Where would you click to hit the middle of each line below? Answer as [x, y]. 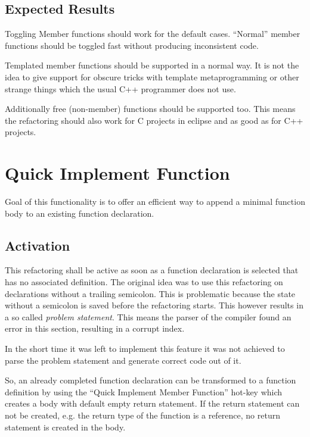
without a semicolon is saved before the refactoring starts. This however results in [154, 305]
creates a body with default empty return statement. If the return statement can [152, 403]
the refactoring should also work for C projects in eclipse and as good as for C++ [154, 120]
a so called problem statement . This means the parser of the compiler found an [148, 316]
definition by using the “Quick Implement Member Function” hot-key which [144, 391]
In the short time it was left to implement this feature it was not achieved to [145, 349]
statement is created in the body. [65, 427]
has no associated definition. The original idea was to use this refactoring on [144, 282]
